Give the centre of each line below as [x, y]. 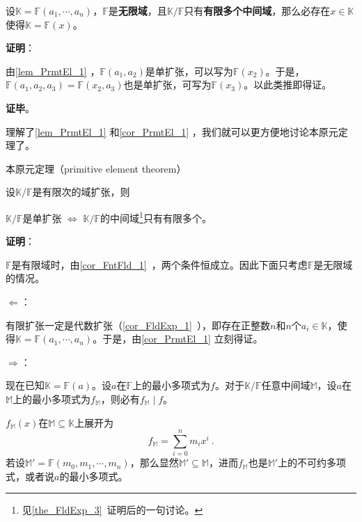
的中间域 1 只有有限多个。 [156, 216]
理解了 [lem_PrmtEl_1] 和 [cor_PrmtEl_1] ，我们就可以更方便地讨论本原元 [172, 131]
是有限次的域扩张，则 [81, 192]
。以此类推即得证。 [288, 85]
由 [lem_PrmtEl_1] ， [53, 71]
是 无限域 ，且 [137, 10]
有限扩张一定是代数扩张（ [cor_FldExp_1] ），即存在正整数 [138, 325]
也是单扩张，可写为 [167, 85]
